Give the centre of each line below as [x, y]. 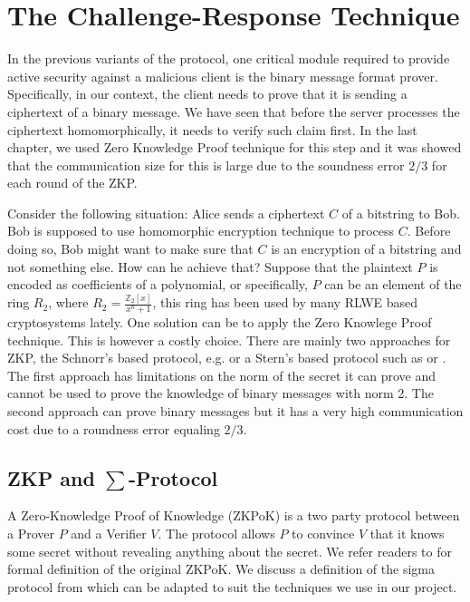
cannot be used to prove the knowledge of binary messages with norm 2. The [221, 393]
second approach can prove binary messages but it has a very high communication [235, 410]
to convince [323, 533]
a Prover [31, 533]
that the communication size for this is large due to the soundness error [206, 165]
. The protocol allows [216, 533]
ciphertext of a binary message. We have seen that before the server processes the [234, 111]
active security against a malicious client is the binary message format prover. [223, 76]
